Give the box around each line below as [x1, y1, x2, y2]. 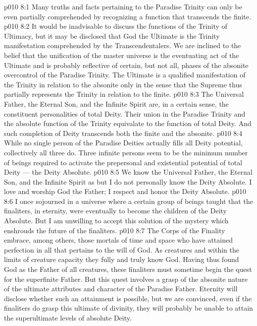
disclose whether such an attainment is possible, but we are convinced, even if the [4, 293, 252, 303]
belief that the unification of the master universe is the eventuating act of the [4, 50, 239, 60]
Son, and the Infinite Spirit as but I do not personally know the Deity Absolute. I [4, 176, 252, 187]
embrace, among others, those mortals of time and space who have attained [4, 235, 233, 245]
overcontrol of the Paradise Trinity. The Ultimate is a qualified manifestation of [4, 69, 246, 80]
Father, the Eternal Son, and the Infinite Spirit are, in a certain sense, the [4, 98, 229, 109]
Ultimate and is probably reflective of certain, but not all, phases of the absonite [4, 60, 249, 70]
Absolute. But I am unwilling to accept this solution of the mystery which [4, 215, 229, 226]
